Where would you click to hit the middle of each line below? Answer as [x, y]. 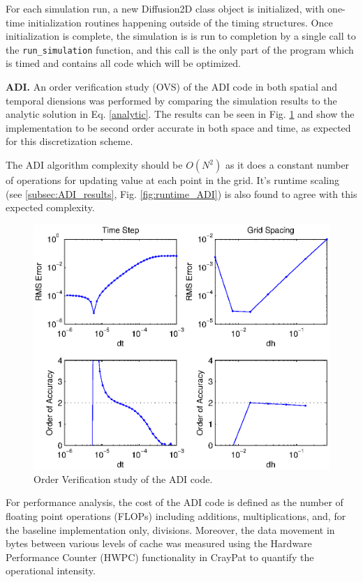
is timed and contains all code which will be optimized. [123, 63]
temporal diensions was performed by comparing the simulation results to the [171, 100]
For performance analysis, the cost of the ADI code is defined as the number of [175, 502]
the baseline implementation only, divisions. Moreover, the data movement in [170, 529]
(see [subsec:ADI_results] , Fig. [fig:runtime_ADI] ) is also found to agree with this [181, 193]
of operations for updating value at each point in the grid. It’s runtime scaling [172, 180]
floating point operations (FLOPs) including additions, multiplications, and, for [176, 516]
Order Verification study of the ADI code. [123, 478]
